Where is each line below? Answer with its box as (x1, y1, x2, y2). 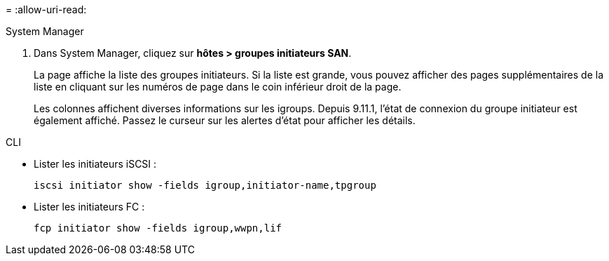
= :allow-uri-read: (6, 4, 87, 15)
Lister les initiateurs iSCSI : (34, 158, 157, 170)
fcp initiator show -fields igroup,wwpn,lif (34, 222, 282, 234)
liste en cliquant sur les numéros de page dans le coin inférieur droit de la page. (34, 81, 402, 93)
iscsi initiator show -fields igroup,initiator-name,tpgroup (34, 180, 376, 191)
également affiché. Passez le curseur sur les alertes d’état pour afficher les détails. (34, 114, 416, 126)
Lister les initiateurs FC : (34, 201, 145, 213)
